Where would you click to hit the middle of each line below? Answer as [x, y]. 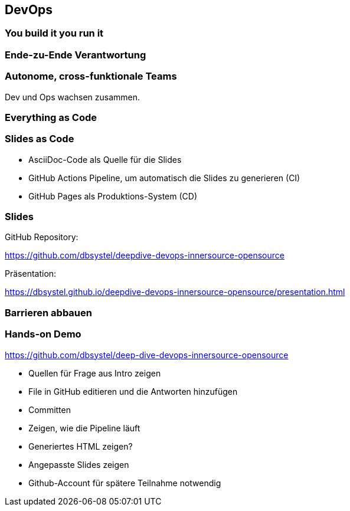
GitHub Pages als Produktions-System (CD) [113, 196]
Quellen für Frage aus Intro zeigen [95, 373]
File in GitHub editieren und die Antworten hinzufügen [133, 391]
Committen [50, 410]
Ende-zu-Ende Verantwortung [76, 55]
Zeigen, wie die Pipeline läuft [84, 428]
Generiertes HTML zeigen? [81, 446]
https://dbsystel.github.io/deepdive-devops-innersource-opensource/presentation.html [175, 292]
